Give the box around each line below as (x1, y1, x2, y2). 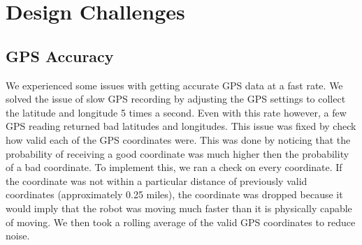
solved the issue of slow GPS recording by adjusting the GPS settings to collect (6, 91, 346, 106)
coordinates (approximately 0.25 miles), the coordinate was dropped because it (6, 187, 343, 202)
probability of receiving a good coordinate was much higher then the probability (6, 146, 349, 161)
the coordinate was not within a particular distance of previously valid (6, 173, 307, 188)
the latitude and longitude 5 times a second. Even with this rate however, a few (6, 105, 347, 119)
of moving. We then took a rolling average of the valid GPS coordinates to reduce (6, 214, 356, 229)
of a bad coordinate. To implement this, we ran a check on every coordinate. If (6, 160, 342, 175)
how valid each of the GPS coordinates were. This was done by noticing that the (6, 132, 351, 147)
